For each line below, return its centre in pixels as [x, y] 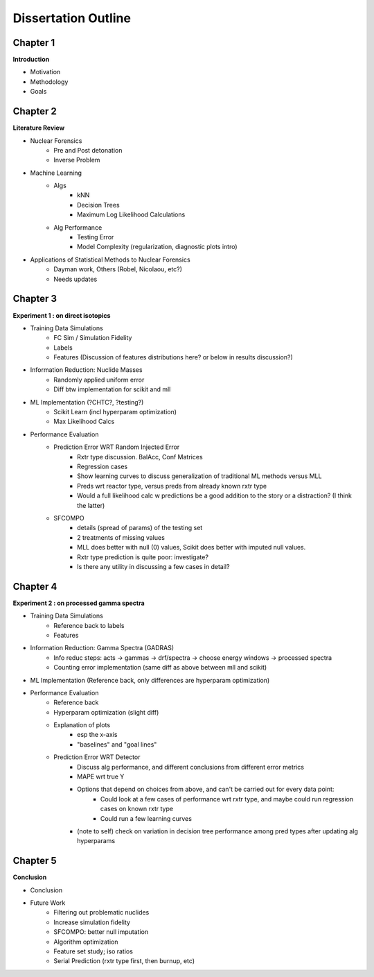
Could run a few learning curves [146, 818]
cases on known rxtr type [137, 809]
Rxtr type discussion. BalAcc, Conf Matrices [140, 457]
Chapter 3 [35, 299]
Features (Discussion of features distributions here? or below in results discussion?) [173, 357]
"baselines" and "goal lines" [117, 744]
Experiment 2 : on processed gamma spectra [79, 603]
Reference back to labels [89, 625]
